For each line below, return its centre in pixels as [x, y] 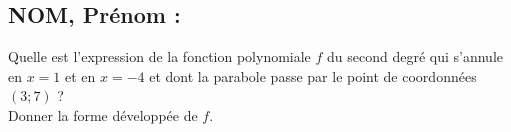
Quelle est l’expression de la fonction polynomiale [159, 56]
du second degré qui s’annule [415, 56]
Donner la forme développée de [103, 114]
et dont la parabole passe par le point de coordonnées [313, 75]
